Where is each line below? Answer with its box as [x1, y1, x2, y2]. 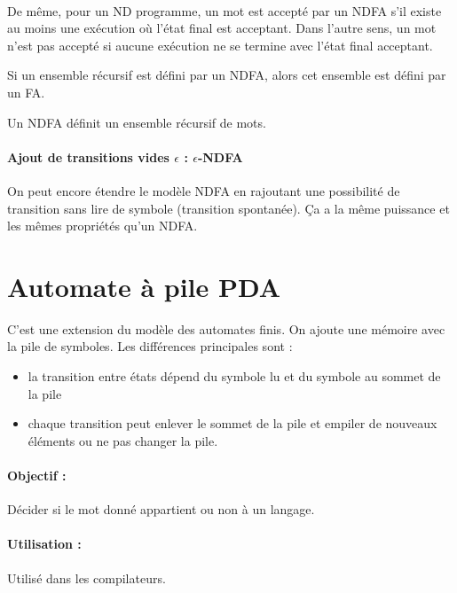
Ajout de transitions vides [7, 147, 169, 166]
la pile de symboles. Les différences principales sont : [7, 337, 293, 355]
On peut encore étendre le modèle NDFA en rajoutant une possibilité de [7, 181, 400, 199]
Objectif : [7, 466, 67, 485]
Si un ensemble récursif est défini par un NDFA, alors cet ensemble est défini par [7, 66, 446, 84]
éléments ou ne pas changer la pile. [28, 431, 218, 449]
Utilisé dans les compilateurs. [7, 568, 166, 587]
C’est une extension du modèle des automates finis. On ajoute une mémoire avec [7, 319, 445, 338]
